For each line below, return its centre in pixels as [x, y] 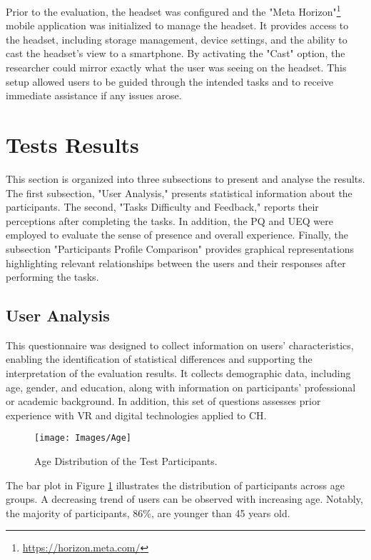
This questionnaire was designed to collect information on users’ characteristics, [180, 345]
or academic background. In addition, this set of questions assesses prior [163, 401]
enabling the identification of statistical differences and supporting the [159, 359]
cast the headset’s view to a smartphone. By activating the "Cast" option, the [176, 53]
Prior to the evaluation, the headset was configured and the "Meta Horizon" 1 [173, 10]
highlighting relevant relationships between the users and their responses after [176, 262]
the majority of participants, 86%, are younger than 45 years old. [148, 512]
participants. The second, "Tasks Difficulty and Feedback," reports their [162, 207]
